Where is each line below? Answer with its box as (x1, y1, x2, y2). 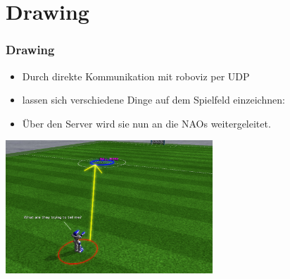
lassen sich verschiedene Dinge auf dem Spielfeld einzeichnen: (22, 92, 285, 107)
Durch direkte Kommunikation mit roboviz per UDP (22, 68, 250, 83)
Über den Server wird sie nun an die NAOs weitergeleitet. (22, 116, 271, 130)
